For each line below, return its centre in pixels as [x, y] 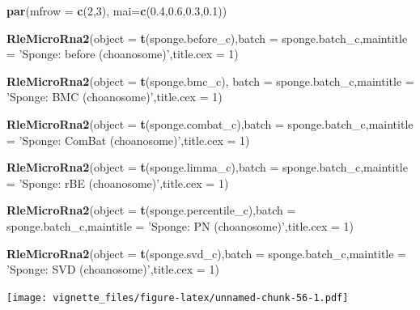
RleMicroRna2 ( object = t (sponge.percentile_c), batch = [151, 210]
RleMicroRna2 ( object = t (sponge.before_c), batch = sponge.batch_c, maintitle [207, 38]
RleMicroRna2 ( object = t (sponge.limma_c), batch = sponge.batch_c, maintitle [207, 167]
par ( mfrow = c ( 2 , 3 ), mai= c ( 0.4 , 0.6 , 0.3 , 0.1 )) [117, 11]
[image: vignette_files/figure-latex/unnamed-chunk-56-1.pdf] [178, 297]
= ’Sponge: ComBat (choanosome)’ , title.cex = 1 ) [128, 140]
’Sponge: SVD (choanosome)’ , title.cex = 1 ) [113, 269]
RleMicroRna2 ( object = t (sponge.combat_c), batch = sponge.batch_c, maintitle [210, 123]
